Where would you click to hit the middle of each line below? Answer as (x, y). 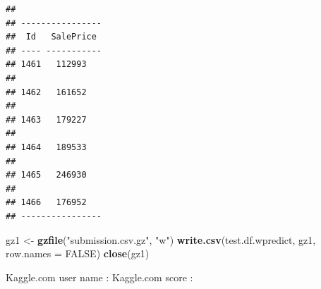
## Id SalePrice (51, 37)
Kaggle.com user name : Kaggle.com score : (99, 277)
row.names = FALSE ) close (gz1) (78, 253)
